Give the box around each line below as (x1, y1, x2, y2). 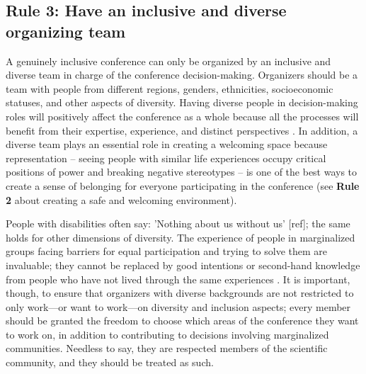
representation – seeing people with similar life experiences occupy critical (6, 150, 326, 165)
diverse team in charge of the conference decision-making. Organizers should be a (6, 67, 358, 82)
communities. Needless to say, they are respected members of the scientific (6, 341, 328, 356)
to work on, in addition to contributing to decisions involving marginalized (6, 327, 329, 341)
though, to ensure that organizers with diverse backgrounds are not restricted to (6, 285, 354, 300)
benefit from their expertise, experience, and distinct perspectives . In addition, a (6, 123, 358, 137)
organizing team (6, 20, 126, 42)
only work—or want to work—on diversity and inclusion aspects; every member (6, 299, 351, 314)
